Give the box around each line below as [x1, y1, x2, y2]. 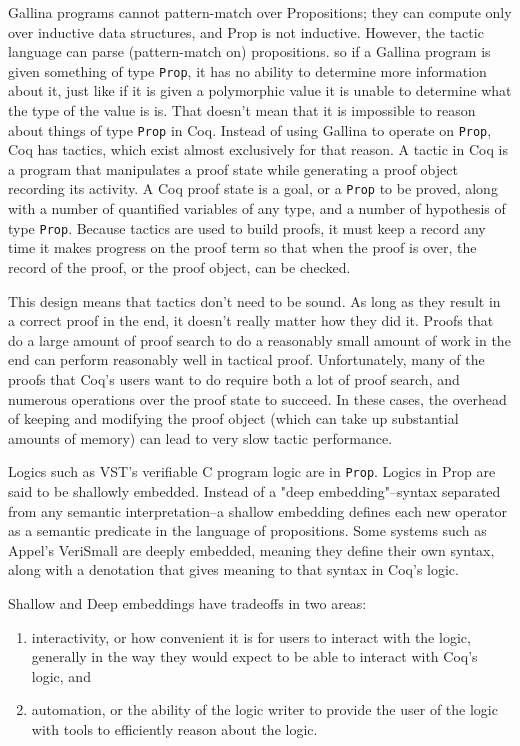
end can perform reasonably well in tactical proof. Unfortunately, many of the [8, 349, 485, 370]
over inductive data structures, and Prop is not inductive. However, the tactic [8, 21, 484, 42]
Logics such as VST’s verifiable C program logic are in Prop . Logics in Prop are [8, 461, 496, 482]
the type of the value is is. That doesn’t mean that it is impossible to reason [8, 100, 476, 121]
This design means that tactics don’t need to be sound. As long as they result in [8, 290, 501, 311]
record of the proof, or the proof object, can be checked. [8, 256, 351, 277]
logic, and [31, 665, 91, 686]
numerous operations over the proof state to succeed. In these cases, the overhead [8, 388, 507, 409]
